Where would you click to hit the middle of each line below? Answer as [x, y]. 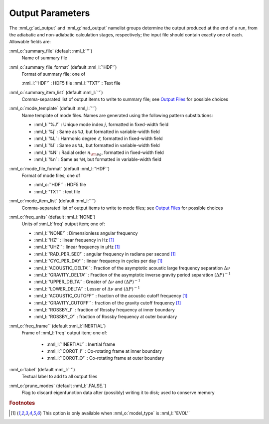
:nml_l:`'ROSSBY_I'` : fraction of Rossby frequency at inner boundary [105, 310]
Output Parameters [50, 13]
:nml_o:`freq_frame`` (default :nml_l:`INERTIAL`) [58, 326]
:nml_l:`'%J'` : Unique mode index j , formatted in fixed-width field [101, 125]
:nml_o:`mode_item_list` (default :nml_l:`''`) [53, 201]
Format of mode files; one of [51, 175]
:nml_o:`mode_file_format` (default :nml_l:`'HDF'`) [59, 168]
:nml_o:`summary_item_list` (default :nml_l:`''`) [56, 92]
